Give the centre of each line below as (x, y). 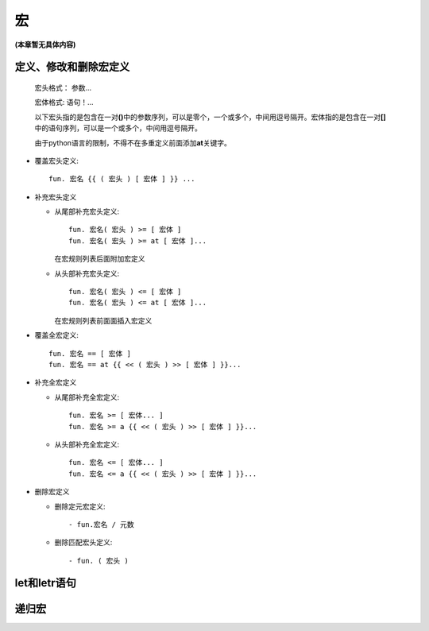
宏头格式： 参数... (63, 87)
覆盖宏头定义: (57, 161)
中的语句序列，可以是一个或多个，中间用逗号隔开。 (118, 128)
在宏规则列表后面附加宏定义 (100, 259)
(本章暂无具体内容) (45, 45)
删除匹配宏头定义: (83, 542)
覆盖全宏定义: (57, 335)
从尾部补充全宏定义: (87, 397)
